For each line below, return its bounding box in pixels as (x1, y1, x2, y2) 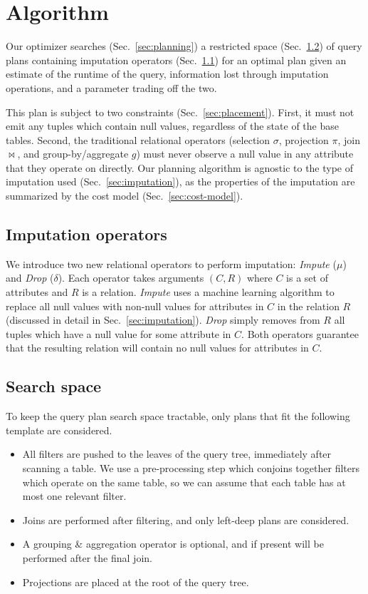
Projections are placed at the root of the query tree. (22, 574, 249, 589)
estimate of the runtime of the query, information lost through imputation (6, 66, 329, 81)
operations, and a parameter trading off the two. (6, 80, 217, 95)
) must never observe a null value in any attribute (136, 146, 354, 161)
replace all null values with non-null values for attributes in (6, 298, 264, 313)
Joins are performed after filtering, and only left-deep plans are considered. (22, 512, 349, 527)
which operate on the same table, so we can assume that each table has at (22, 474, 346, 489)
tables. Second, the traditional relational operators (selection (6, 132, 270, 147)
